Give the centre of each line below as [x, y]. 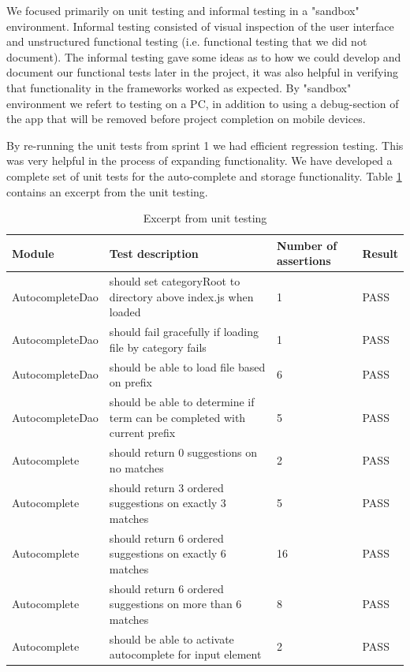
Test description [154, 253]
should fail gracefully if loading [184, 332]
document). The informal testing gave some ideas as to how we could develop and [204, 56]
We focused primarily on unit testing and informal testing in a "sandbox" [183, 10]
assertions [304, 261]
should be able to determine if [182, 402]
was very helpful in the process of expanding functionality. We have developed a [199, 161]
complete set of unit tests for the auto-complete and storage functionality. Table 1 [204, 175]
